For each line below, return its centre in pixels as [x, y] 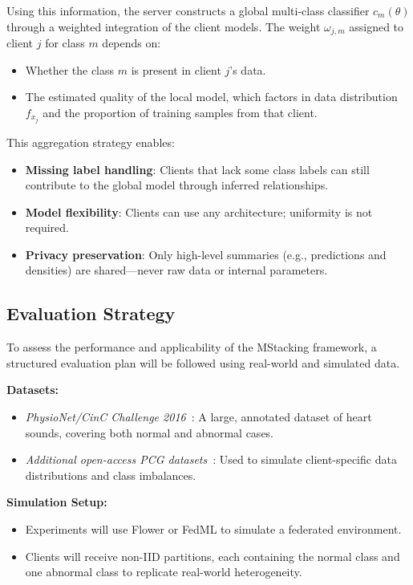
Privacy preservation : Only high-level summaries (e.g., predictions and [206, 254]
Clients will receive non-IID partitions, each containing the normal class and [213, 556]
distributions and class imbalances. [111, 475]
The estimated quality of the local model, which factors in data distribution [211, 97]
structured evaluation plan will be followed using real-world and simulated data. [203, 362]
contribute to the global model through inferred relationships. [177, 185]
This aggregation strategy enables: [91, 142]
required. [47, 227]
